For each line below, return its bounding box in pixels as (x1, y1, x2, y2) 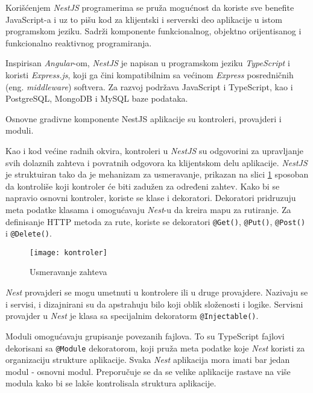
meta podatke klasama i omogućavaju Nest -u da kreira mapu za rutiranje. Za (5, 203, 291, 215)
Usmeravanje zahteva (30, 265, 107, 278)
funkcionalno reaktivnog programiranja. (5, 36, 152, 49)
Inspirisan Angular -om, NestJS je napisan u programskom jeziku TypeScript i (5, 57, 290, 69)
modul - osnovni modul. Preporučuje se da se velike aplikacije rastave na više (5, 365, 291, 377)
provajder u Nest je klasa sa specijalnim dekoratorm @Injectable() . (5, 309, 259, 322)
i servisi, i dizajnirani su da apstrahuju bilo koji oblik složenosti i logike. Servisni (5, 297, 303, 310)
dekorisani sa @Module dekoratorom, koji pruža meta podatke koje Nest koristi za (5, 341, 305, 354)
